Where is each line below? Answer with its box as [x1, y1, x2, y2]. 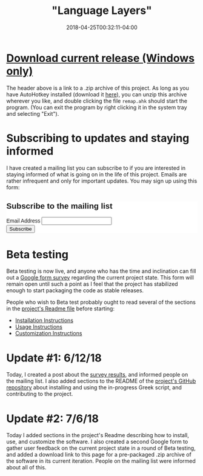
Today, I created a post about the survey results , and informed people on [6, 371, 188, 378]
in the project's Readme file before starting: [6, 305, 115, 312]
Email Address [6, 218, 41, 224]
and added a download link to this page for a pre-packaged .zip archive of [6, 451, 192, 458]
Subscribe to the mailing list [6, 201, 113, 211]
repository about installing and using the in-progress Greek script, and [6, 384, 182, 391]
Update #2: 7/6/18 [6, 412, 99, 425]
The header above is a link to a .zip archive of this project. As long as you [6, 84, 189, 92]
